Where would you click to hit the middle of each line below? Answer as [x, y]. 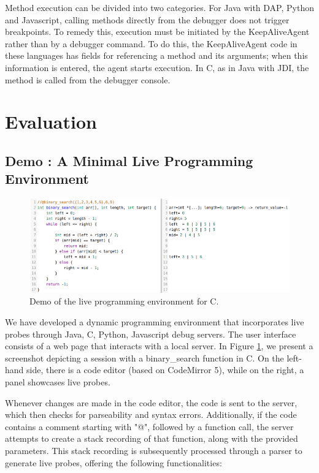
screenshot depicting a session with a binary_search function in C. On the [144, 358]
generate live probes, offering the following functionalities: [113, 462]
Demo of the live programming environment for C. [124, 301]
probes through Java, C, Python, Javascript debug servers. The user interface [151, 334]
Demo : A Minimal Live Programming [129, 160]
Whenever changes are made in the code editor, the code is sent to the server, [151, 402]
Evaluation [51, 122]
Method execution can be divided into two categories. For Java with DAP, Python [159, 7]
